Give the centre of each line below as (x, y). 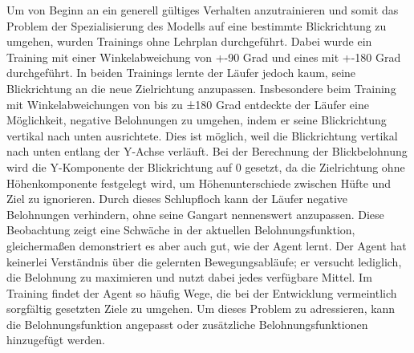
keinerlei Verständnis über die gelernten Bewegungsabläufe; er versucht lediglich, (204, 261)
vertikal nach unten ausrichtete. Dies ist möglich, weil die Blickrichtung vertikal (202, 135)
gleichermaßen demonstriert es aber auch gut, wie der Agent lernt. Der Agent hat (207, 245)
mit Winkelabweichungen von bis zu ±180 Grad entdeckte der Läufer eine (188, 104)
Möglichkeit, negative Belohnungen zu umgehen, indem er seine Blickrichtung (197, 120)
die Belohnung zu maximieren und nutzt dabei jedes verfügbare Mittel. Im (189, 277)
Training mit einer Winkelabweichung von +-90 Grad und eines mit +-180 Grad (204, 57)
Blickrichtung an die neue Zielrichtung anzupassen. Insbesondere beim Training (201, 88)
